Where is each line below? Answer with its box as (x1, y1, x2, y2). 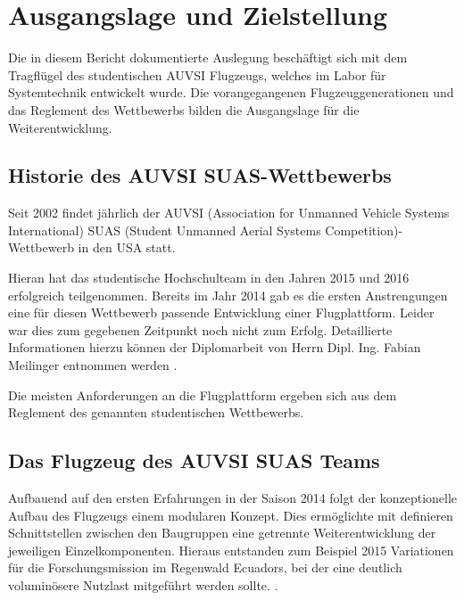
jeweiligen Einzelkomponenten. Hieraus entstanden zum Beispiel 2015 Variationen (8, 540, 454, 559)
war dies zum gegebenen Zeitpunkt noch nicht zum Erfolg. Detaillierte (8, 320, 393, 339)
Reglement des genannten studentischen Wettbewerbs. (8, 403, 304, 422)
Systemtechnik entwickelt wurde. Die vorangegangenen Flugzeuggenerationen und (8, 83, 454, 102)
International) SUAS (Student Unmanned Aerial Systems (8, 220, 321, 239)
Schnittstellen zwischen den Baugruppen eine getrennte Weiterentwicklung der (8, 523, 436, 542)
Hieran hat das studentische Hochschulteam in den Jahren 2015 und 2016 (8, 268, 410, 287)
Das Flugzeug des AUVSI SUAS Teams (8, 447, 380, 474)
